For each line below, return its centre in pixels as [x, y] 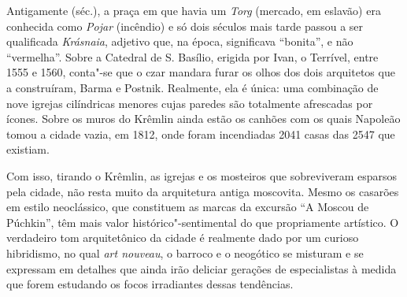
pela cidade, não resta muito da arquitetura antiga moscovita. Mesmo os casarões [203, 191]
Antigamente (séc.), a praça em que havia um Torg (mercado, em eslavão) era [194, 10]
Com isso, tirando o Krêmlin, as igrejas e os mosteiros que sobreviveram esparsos [202, 175]
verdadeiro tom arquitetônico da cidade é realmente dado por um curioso [183, 238]
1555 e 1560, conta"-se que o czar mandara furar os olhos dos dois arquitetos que [201, 72]
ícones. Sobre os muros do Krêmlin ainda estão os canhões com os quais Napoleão [203, 119]
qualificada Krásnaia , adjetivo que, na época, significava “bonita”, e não [180, 41]
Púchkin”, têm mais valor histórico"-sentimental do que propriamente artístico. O [203, 222]
